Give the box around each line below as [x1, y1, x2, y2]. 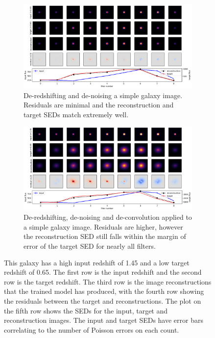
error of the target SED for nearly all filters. [24, 241, 156, 251]
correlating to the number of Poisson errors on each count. [4, 324, 179, 335]
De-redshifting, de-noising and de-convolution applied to [24, 212, 192, 222]
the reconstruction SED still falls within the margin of [24, 231, 186, 241]
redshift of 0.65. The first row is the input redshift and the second [4, 267, 202, 277]
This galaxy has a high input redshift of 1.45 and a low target [4, 257, 190, 267]
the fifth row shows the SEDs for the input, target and [4, 305, 168, 315]
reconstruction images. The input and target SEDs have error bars [4, 315, 203, 325]
